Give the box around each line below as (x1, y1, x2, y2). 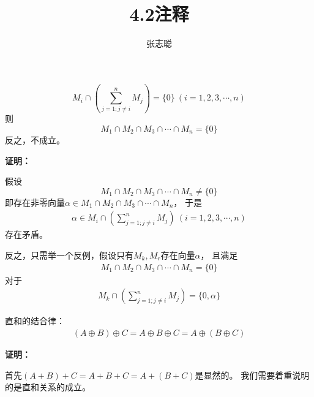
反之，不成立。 (5, 134, 65, 146)
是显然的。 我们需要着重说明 (195, 368, 310, 381)
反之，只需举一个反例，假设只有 (5, 249, 133, 262)
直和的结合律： (5, 314, 65, 327)
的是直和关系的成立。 (5, 380, 91, 393)
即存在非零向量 (5, 195, 65, 208)
